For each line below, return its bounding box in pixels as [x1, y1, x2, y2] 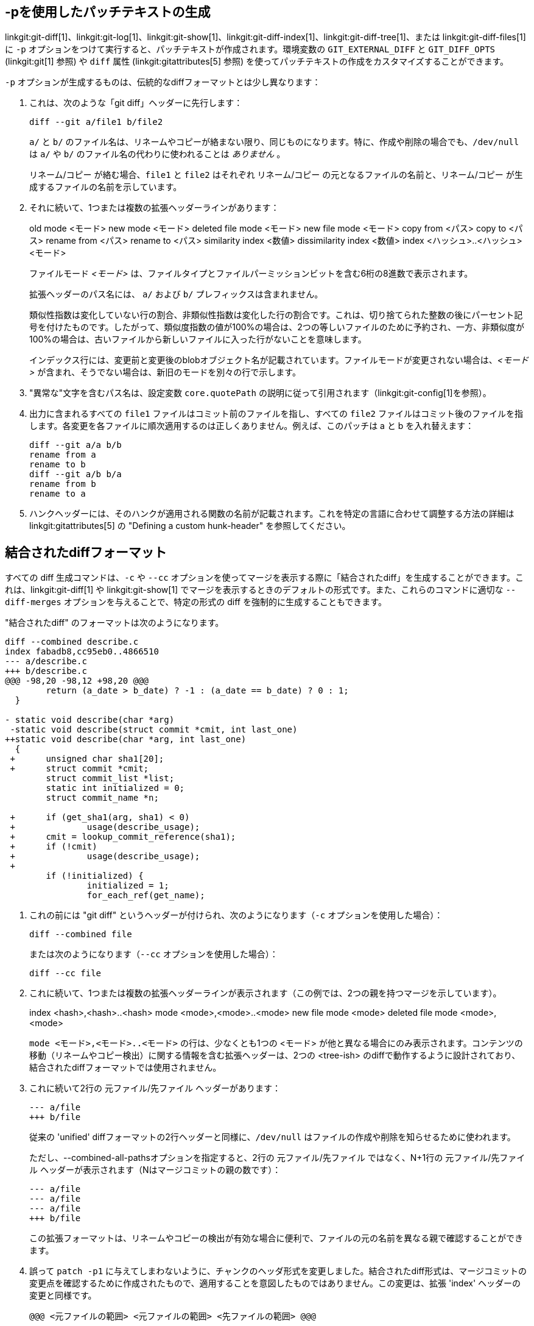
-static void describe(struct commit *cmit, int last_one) [10, 725, 298, 735]
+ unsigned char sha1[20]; [10, 754, 164, 764]
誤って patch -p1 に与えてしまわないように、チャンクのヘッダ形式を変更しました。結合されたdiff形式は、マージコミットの [29, 1266, 527, 1277]
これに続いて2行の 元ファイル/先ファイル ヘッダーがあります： [29, 1083, 281, 1094]
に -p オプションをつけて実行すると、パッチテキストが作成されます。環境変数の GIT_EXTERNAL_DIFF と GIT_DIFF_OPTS [5, 44, 496, 55]
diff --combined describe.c [5, 637, 139, 647]
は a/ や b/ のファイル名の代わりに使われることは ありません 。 [29, 149, 286, 160]
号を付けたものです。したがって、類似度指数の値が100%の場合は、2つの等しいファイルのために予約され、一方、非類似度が [29, 322, 524, 333]
